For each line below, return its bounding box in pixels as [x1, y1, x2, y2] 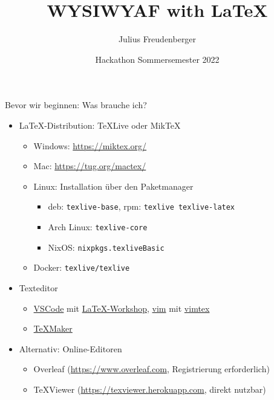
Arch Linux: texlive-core [48, 220, 148, 233]
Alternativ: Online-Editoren [19, 342, 122, 355]
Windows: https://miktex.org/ [33, 139, 147, 152]
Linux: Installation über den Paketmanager [33, 179, 194, 192]
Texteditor [19, 281, 58, 294]
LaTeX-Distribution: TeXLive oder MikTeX [19, 118, 181, 131]
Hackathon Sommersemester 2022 [95, 53, 220, 65]
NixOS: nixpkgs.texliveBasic [48, 240, 165, 253]
